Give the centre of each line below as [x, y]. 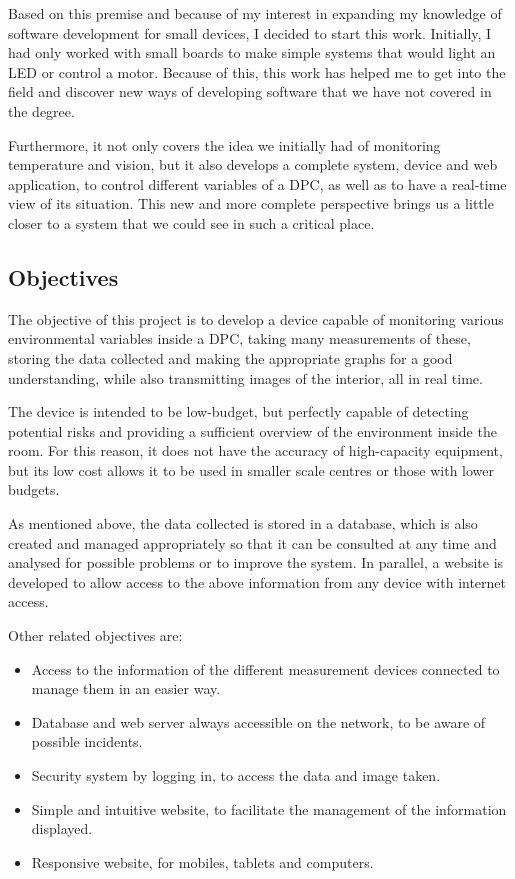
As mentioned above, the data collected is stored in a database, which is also [243, 523]
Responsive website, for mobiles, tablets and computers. [202, 861]
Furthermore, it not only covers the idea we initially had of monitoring [224, 144]
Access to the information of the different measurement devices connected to [265, 668]
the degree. [41, 110]
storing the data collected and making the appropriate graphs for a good [230, 357]
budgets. [34, 489]
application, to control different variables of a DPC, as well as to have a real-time [257, 183]
